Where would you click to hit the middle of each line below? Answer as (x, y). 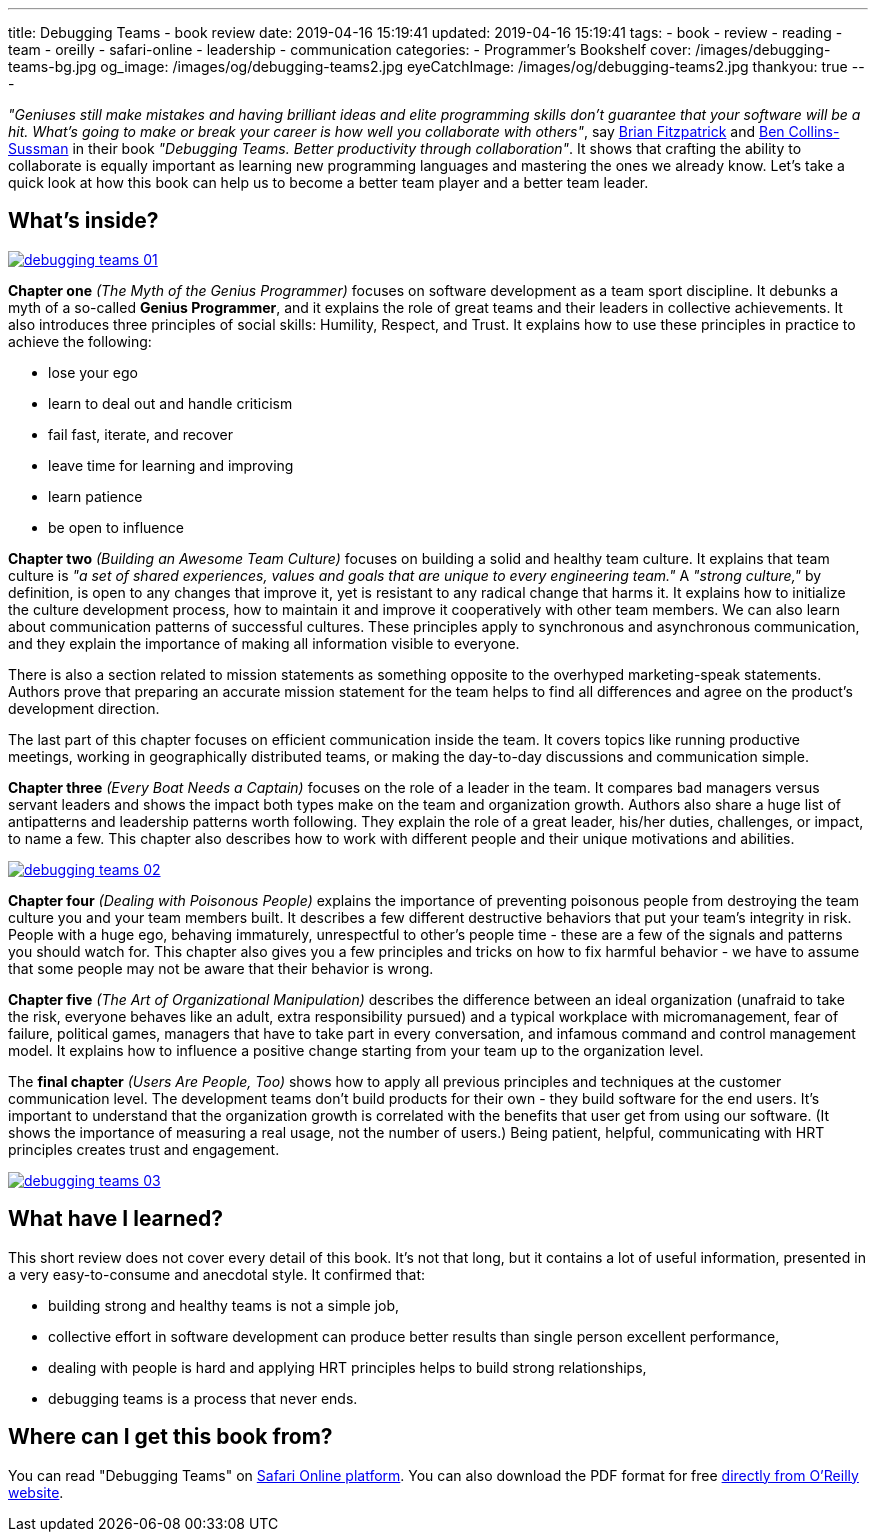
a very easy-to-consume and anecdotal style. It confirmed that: (217, 1274)
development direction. (84, 708)
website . (36, 1492)
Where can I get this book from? (170, 1437)
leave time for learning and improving (171, 465)
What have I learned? (116, 1219)
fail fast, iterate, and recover (141, 434)
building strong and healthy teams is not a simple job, (224, 1305)
